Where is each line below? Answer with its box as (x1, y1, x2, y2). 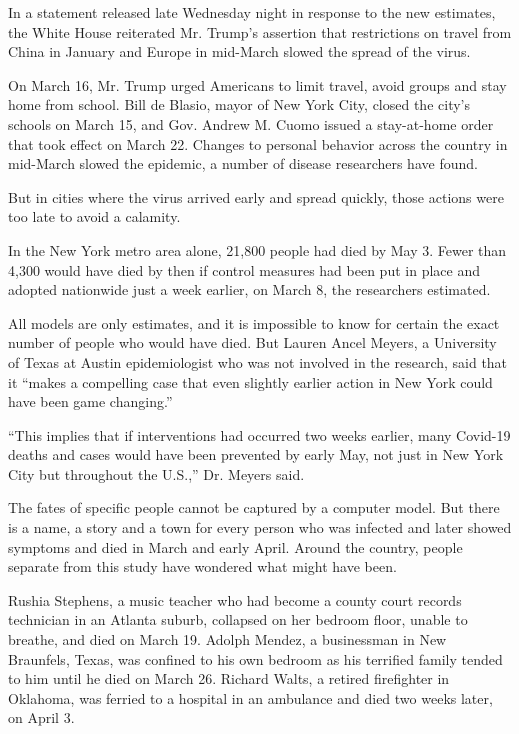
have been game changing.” (8, 391, 173, 412)
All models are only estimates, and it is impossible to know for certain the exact (8, 312, 500, 333)
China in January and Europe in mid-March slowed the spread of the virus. (8, 41, 471, 62)
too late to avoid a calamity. (8, 206, 181, 227)
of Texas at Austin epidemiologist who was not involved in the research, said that (8, 351, 508, 372)
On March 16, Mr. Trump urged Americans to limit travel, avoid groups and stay (8, 74, 507, 95)
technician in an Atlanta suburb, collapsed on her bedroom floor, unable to (8, 609, 468, 630)
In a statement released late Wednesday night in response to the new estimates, (8, 2, 496, 22)
